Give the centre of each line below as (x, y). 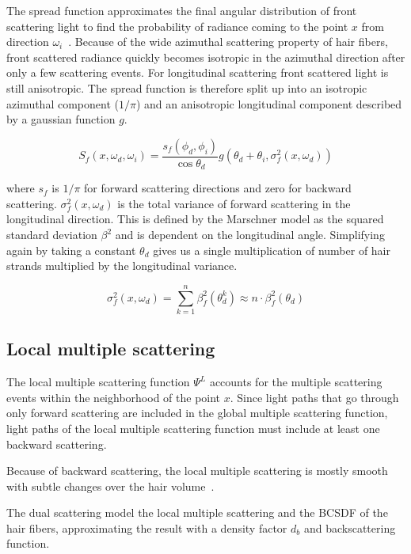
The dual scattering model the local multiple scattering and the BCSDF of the (197, 512)
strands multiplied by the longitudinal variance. (122, 266)
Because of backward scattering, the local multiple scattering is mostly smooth (197, 471)
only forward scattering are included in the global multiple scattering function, (197, 413)
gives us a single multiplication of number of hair (272, 250)
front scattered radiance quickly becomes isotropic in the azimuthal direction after (206, 57)
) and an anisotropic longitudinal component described (269, 103)
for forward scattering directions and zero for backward (218, 188)
